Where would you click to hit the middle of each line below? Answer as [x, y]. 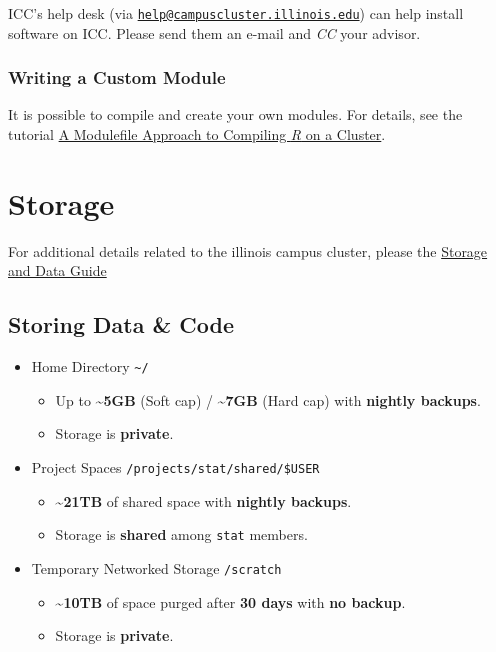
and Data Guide [57, 270]
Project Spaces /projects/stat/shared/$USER [175, 467]
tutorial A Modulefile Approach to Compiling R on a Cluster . [197, 134]
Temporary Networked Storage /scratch [156, 567]
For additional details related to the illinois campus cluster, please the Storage [248, 250]
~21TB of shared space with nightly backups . [203, 500]
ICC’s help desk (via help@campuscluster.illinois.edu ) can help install [236, 13]
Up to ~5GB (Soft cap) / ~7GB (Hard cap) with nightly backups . [268, 399]
